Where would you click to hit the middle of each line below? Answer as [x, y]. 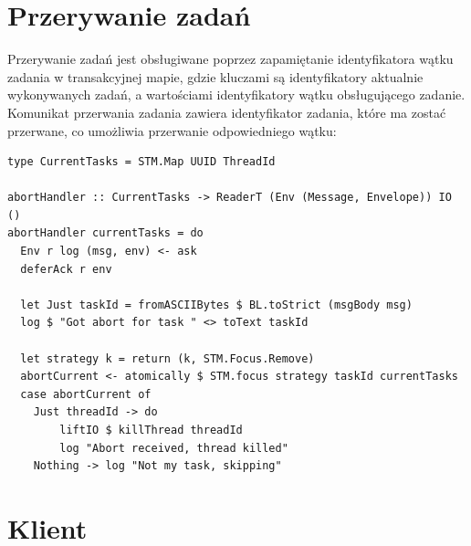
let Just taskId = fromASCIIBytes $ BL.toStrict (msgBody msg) [216, 304]
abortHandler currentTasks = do [105, 233]
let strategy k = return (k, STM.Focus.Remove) [167, 358]
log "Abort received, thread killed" [174, 448]
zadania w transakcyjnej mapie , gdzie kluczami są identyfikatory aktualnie [215, 76]
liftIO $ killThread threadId [151, 430]
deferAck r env [66, 269]
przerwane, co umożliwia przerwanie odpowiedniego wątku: [172, 130]
